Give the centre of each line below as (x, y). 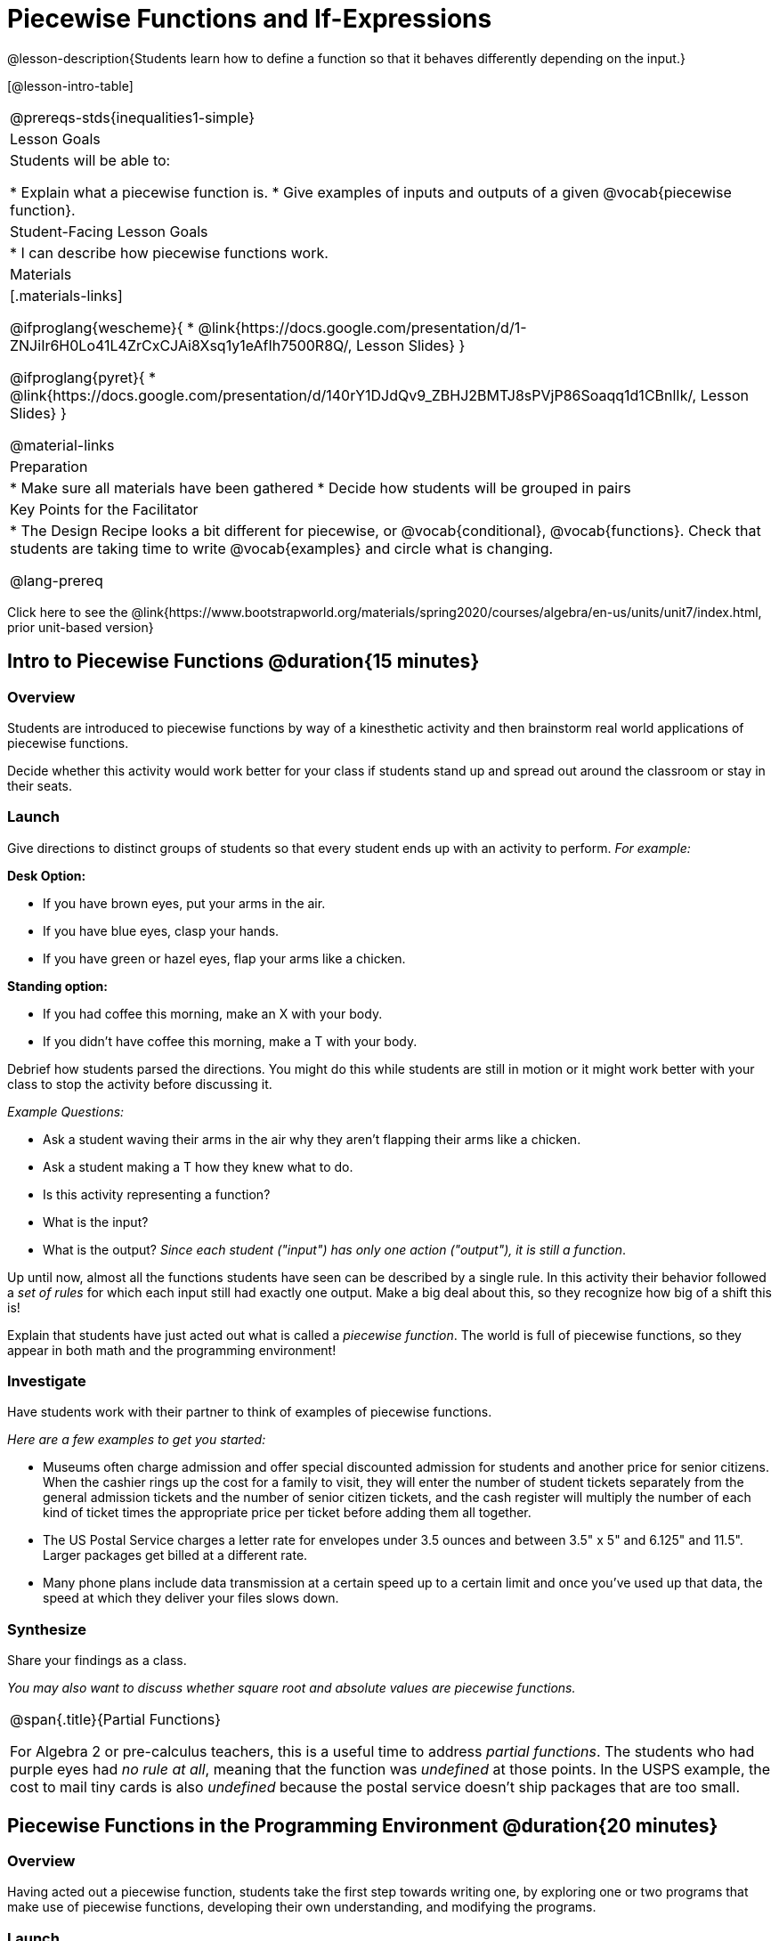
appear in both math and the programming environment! (172, 1350)
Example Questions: (66, 1111)
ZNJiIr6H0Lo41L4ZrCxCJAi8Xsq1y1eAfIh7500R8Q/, (181, 345)
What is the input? (96, 1222)
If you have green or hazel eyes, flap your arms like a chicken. (224, 958)
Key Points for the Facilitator (104, 509)
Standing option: (58, 986)
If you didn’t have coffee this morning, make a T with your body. (230, 1041)
